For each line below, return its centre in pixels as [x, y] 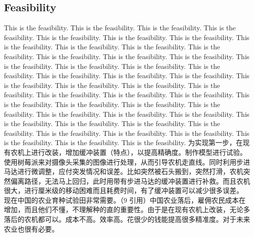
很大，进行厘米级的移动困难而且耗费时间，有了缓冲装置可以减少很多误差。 [124, 190]
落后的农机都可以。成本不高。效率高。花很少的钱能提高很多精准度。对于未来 [127, 219]
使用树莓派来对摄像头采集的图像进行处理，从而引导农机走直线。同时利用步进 [127, 162]
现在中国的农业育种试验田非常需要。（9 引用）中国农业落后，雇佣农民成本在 [125, 200]
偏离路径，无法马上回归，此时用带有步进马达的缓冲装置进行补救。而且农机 [130, 181]
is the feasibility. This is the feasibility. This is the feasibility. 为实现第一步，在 [124, 142]
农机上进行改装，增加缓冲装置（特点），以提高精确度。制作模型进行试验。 [128, 152]
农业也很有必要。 [31, 228]
